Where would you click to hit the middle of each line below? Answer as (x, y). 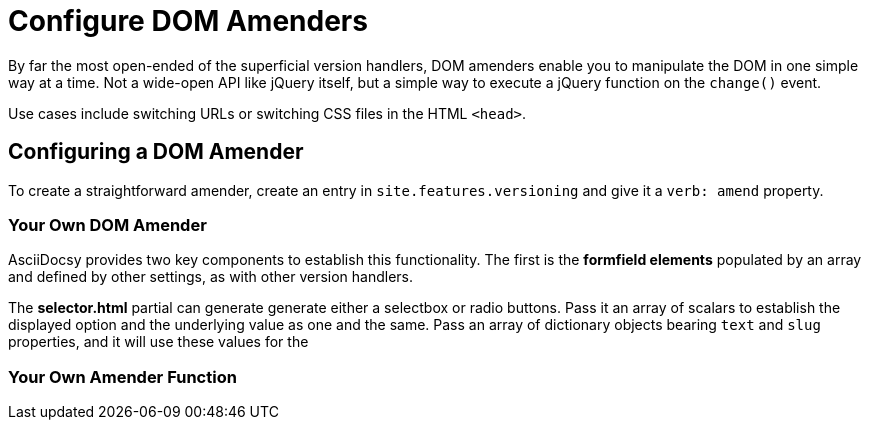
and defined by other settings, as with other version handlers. (211, 277)
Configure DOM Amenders (188, 21)
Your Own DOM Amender (107, 224)
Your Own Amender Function (122, 376)
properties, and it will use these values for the (158, 342)
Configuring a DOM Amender (156, 152)
